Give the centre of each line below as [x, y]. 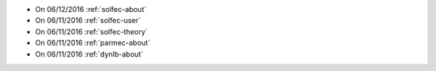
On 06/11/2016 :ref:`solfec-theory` [92, 31]
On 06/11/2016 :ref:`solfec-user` [88, 21]
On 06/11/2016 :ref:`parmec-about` [93, 43]
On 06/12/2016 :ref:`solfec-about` [91, 9]
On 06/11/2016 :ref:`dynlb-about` [89, 54]
